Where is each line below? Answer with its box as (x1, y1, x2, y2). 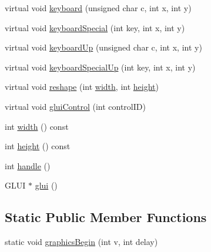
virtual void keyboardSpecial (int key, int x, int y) (5, 21, 185, 33)
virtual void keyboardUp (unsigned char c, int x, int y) (5, 41, 202, 53)
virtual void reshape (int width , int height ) (5, 80, 159, 93)
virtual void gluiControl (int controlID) (5, 100, 146, 112)
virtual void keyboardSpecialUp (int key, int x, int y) (5, 61, 196, 73)
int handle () (5, 159, 51, 172)
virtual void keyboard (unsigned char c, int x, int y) (5, 2, 192, 14)
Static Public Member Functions (5, 208, 207, 226)
